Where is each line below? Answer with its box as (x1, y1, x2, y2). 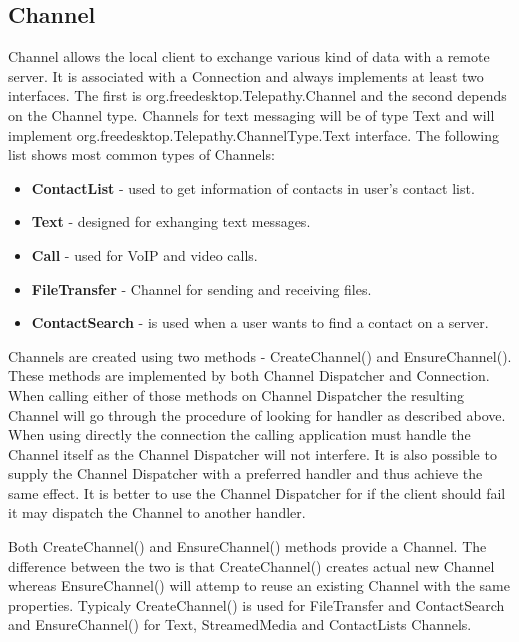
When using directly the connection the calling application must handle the (8, 424, 471, 445)
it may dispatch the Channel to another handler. (8, 502, 306, 523)
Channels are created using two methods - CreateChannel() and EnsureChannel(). (8, 345, 512, 366)
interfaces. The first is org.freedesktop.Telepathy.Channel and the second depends (8, 85, 507, 106)
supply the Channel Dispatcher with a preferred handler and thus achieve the (8, 463, 483, 484)
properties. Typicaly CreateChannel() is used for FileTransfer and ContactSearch (8, 594, 505, 615)
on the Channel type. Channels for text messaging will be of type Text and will (8, 104, 495, 125)
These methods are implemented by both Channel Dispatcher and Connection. (8, 365, 490, 386)
